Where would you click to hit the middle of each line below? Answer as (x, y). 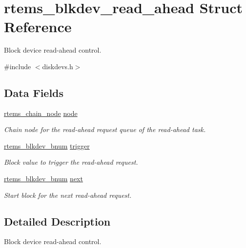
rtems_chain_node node (41, 113)
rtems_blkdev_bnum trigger (47, 145)
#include (18, 66)
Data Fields (34, 92)
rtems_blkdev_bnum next (43, 179)
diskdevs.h (58, 66)
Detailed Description (57, 221)
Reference (38, 27)
